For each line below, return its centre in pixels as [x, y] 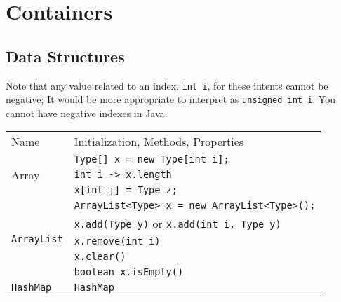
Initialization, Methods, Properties [159, 142]
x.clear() [100, 257]
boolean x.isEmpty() [129, 272]
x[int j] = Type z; [126, 190]
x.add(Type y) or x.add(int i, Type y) [178, 224]
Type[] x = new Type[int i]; [152, 159]
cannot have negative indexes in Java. [87, 112]
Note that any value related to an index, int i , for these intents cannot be [167, 85]
